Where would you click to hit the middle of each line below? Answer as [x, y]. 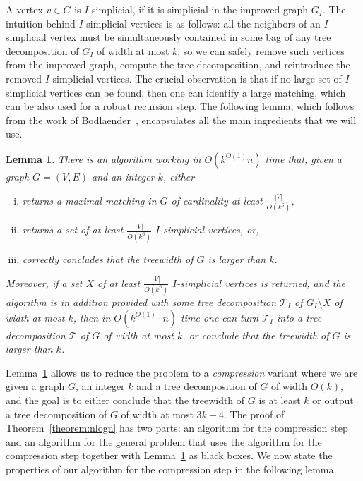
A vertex [24, 9]
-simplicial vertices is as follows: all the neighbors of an [202, 23]
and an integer [123, 176]
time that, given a [304, 158]
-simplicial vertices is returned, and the [261, 282]
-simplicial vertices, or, [209, 230]
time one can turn [220, 317]
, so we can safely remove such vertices [261, 50]
